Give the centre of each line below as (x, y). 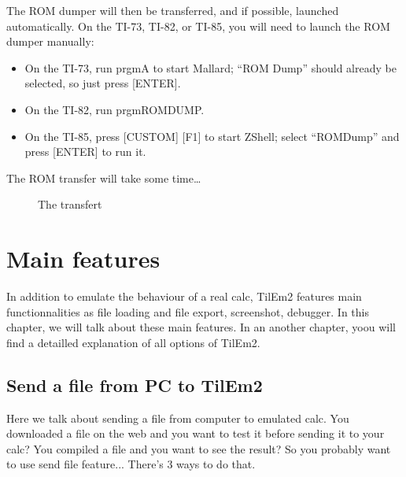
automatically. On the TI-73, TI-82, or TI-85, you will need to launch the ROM (198, 26)
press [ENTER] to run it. (85, 152)
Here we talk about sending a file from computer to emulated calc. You (178, 418)
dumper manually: (50, 41)
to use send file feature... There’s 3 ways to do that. (131, 464)
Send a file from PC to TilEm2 (135, 385)
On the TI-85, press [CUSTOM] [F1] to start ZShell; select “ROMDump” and (212, 136)
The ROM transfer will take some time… (104, 177)
